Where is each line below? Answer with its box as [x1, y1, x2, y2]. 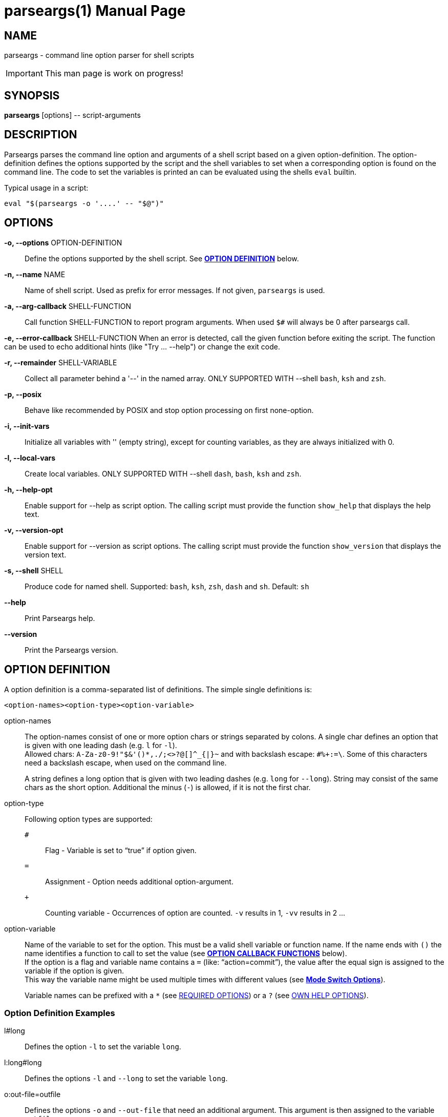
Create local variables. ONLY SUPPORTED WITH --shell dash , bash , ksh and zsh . [25, 469, 302, 478]
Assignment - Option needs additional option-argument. [45, 877, 233, 886]
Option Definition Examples [4, 1007, 115, 1018]
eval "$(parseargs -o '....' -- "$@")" [4, 199, 164, 208]
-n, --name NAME [4, 270, 66, 279]
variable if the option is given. [25, 966, 124, 975]
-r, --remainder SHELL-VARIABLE [4, 358, 117, 367]
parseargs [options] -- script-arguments [4, 111, 141, 120]
